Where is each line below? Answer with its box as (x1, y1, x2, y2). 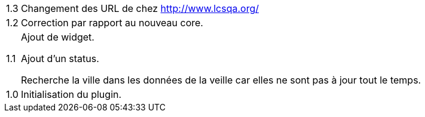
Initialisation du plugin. (20, 88, 122, 100)
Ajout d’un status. (20, 53, 99, 64)
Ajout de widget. (20, 31, 94, 43)
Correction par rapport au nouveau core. (20, 17, 203, 29)
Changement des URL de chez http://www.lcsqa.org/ (20, 2, 259, 14)
